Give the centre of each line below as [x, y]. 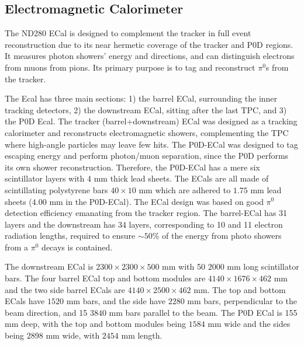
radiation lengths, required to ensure [70, 236]
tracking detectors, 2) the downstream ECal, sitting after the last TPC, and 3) [146, 109]
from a [17, 247]
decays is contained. [77, 247]
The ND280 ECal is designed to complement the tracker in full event [128, 33]
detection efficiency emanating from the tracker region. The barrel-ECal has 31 [146, 213]
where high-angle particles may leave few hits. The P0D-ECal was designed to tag [151, 144]
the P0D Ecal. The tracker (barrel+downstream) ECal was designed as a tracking [151, 121]
